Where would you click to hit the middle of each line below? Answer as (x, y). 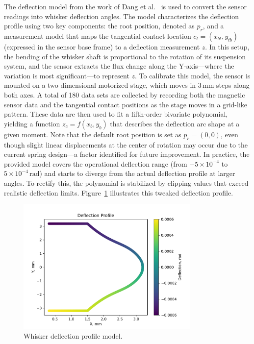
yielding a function (32, 123)
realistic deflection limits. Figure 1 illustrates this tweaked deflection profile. (119, 192)
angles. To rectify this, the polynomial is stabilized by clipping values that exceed (126, 183)
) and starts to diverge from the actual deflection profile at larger (137, 173)
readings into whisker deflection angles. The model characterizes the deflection (122, 16)
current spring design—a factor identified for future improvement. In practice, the (127, 154)
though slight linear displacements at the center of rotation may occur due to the (126, 144)
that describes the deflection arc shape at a (175, 123)
